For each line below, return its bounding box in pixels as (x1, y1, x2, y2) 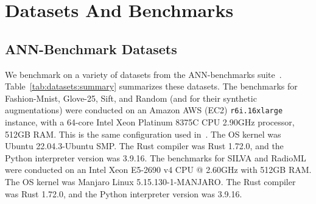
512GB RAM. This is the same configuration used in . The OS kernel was (5, 127, 281, 140)
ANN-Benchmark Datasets (5, 39, 177, 58)
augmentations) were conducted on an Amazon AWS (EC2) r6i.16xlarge (5, 104, 283, 116)
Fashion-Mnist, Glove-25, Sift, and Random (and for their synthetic (5, 91, 257, 104)
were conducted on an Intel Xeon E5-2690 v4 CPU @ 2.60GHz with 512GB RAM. (5, 163, 312, 176)
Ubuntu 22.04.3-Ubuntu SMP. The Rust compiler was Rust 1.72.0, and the (5, 139, 284, 152)
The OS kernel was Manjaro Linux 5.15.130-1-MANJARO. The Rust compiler (5, 175, 296, 188)
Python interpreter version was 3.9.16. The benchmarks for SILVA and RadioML (5, 151, 306, 164)
